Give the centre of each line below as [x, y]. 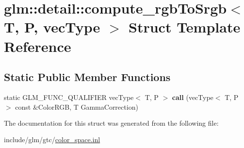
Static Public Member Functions [87, 77]
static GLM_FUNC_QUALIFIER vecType [69, 97]
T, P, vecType [52, 27]
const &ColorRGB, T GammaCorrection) [77, 107]
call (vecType [193, 97]
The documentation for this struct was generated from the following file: [111, 123]
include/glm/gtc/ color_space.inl [52, 139]
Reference [38, 46]
